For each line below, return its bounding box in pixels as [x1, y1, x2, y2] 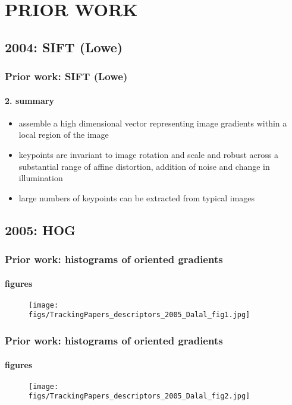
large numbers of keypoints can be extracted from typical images [18, 191, 255, 204]
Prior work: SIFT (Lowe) [5, 69, 128, 84]
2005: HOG [5, 220, 76, 239]
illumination [18, 172, 63, 184]
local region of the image [18, 128, 109, 141]
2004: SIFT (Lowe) [5, 37, 123, 56]
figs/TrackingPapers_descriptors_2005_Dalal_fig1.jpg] [29, 311, 250, 319]
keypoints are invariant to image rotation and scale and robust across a [18, 148, 278, 160]
